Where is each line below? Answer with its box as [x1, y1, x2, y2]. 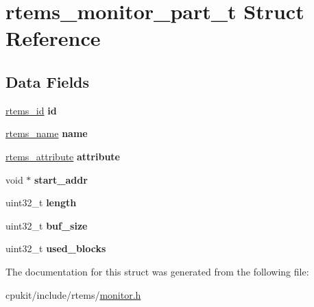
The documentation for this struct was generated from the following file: [5, 264, 309, 278]
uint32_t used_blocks [5, 241, 106, 256]
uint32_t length [5, 195, 77, 210]
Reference [5, 24, 101, 52]
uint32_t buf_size [5, 218, 88, 232]
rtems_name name [5, 126, 88, 140]
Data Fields [5, 71, 90, 92]
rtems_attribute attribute [5, 149, 120, 163]
